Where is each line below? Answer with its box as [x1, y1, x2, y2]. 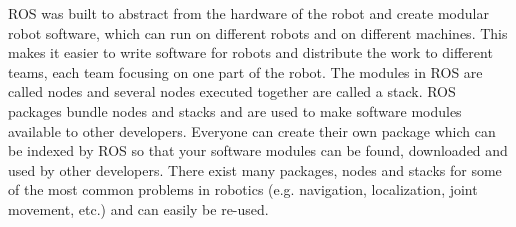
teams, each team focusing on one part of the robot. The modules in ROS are [8, 61, 483, 82]
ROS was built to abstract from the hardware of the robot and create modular [8, 3, 489, 23]
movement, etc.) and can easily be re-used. [8, 198, 269, 219]
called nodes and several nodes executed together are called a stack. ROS [8, 81, 456, 102]
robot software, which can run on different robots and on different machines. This [8, 22, 508, 43]
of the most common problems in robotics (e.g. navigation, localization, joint [8, 179, 478, 200]
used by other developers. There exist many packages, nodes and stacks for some [8, 159, 502, 180]
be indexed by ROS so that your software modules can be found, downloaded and [8, 140, 508, 161]
